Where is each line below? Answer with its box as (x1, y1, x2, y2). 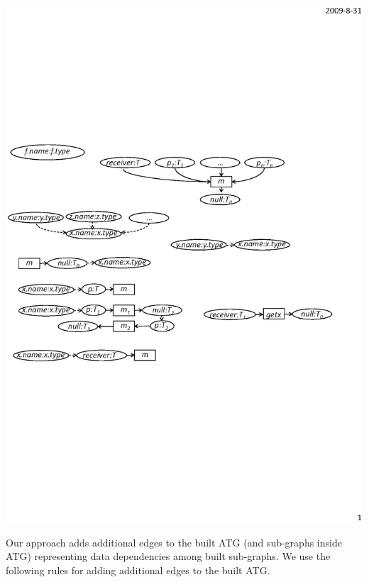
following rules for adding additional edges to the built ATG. (6, 562, 270, 577)
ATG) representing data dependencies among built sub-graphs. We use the (6, 549, 331, 564)
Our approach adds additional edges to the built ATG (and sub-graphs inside (6, 534, 342, 549)
